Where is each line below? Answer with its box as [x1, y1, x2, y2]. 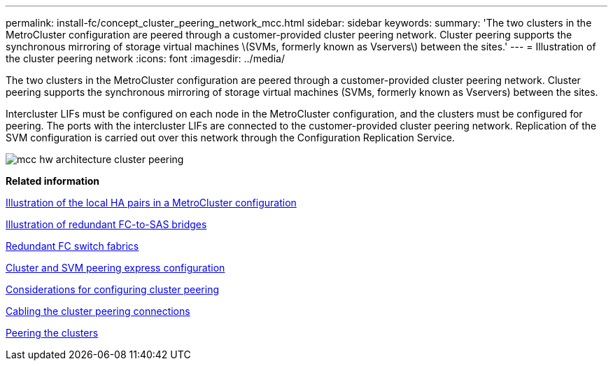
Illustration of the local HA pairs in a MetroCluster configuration [6, 197, 297, 209]
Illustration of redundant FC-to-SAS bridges [6, 218, 207, 230]
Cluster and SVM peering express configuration [6, 262, 225, 274]
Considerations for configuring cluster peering [6, 283, 219, 295]
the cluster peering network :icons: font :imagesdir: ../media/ [6, 52, 285, 64]
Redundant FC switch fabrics [6, 240, 139, 252]
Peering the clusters [6, 327, 99, 339]
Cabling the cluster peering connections [6, 305, 190, 317]
